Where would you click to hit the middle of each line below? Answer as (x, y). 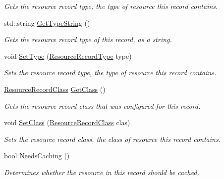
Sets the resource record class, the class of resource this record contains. (112, 139)
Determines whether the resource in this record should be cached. (102, 172)
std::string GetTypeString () (47, 22)
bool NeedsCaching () (37, 156)
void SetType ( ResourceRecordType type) (68, 56)
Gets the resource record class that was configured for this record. (102, 106)
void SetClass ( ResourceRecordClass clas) (67, 122)
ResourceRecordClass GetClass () (55, 89)
